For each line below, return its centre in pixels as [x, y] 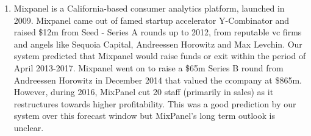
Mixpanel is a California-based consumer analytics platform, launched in [149, 8]
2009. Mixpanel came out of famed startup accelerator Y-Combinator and [152, 20]
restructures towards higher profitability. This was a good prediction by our [155, 103]
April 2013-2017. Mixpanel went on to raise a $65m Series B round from [148, 67]
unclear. [29, 127]
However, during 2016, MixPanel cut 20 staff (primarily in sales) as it [144, 92]
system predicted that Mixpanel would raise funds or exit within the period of [160, 56]
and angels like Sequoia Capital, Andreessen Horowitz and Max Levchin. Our [158, 44]
